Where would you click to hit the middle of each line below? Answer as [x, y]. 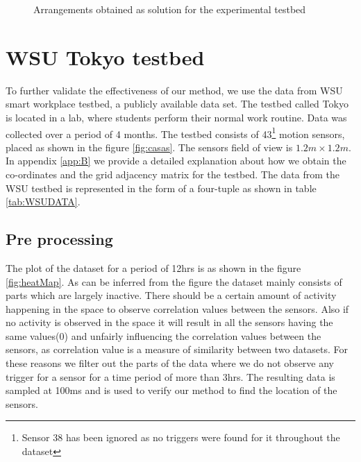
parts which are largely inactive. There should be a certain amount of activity [171, 295]
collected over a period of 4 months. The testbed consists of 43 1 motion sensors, [175, 132]
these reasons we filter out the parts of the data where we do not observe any [170, 363]
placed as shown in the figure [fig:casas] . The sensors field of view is [149, 147]
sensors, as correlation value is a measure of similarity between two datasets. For [177, 349]
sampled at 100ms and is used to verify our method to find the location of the [171, 390]
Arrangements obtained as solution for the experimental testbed [170, 9]
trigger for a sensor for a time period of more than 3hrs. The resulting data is [170, 376]
